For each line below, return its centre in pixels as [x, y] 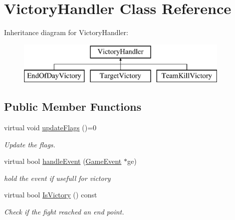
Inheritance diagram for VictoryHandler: [66, 32]
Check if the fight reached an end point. [64, 212]
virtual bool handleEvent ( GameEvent [63, 161]
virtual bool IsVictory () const [51, 195]
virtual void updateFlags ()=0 [50, 128]
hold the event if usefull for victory [57, 178]
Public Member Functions [73, 106]
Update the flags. [30, 144]
